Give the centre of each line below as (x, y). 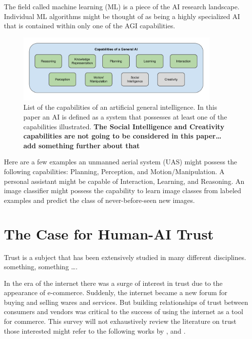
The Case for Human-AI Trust (109, 233)
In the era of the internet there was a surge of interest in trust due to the (113, 283)
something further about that (89, 145)
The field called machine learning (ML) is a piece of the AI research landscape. (122, 6)
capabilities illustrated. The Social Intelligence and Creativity (124, 126)
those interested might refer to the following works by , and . (95, 330)
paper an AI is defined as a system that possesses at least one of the (125, 117)
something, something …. (41, 267)
